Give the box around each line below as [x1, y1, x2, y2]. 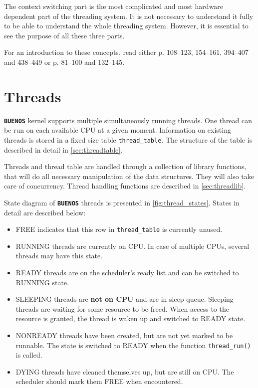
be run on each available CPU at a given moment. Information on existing [4, 125, 231, 135]
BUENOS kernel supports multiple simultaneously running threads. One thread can [4, 115, 253, 125]
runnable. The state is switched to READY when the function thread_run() [15, 340, 251, 350]
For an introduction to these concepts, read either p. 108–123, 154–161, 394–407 [4, 47, 249, 57]
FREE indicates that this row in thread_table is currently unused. [15, 224, 223, 234]
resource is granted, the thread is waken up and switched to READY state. [15, 313, 246, 324]
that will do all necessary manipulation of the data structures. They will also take [4, 171, 255, 181]
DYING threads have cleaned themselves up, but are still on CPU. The [15, 366, 234, 377]
